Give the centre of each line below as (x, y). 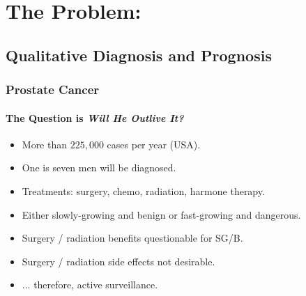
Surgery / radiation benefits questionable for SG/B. (132, 238)
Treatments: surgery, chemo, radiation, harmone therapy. (143, 190)
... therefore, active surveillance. (90, 285)
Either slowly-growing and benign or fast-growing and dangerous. (161, 214)
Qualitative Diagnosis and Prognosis (139, 55)
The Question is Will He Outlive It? (95, 117)
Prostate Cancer (53, 89)
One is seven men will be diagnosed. (99, 168)
